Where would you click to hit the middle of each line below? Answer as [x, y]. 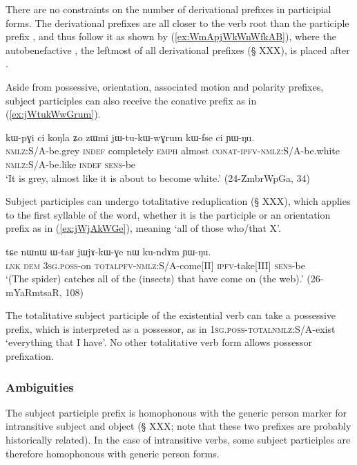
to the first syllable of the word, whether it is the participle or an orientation [168, 214]
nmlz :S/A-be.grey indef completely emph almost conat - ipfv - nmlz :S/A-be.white [173, 151]
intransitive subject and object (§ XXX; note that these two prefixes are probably [178, 426]
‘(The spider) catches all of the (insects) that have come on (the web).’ [155, 279]
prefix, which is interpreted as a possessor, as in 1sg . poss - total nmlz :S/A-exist [171, 328]
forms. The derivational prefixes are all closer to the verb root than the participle [177, 22]
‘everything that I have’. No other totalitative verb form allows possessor [159, 342]
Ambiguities [40, 386]
